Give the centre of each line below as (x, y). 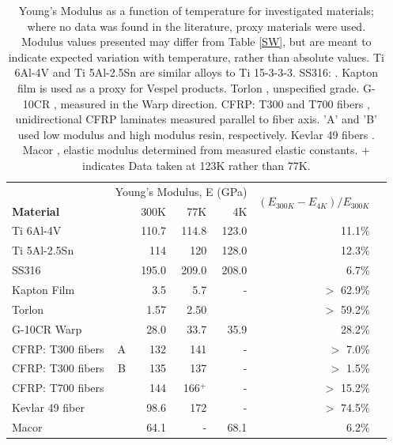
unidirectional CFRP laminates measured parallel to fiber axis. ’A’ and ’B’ (196, 119)
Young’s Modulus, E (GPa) (181, 191)
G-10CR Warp (47, 328)
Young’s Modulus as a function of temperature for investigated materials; (196, 10)
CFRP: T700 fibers (58, 388)
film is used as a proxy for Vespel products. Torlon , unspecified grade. (188, 87)
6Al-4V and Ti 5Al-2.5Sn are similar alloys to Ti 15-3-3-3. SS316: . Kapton (196, 72)
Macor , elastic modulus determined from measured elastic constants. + (196, 150)
